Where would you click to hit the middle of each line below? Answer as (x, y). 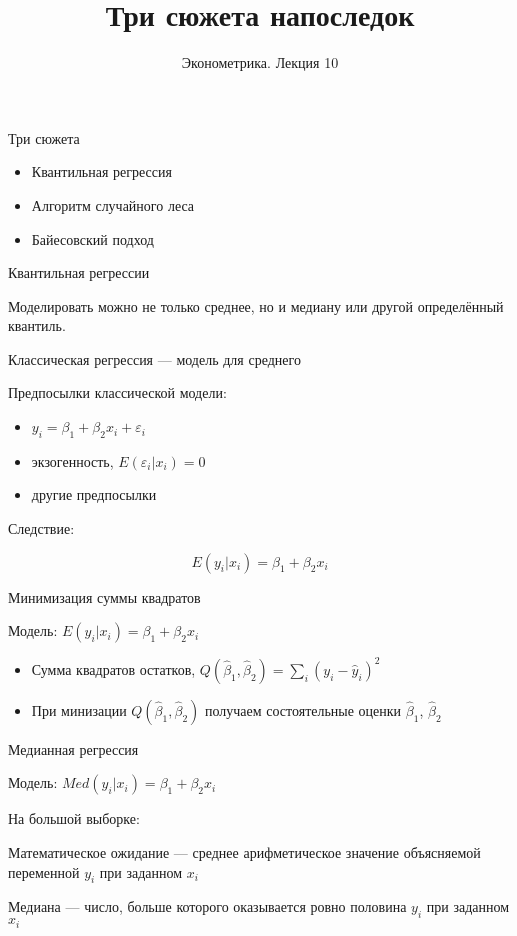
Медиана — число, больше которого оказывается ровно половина (207, 906)
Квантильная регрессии (79, 272)
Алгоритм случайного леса (113, 204)
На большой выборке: (74, 818)
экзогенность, (72, 460)
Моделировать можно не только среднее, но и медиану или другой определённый (256, 305)
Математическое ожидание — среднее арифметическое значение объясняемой (244, 851)
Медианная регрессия (73, 748)
